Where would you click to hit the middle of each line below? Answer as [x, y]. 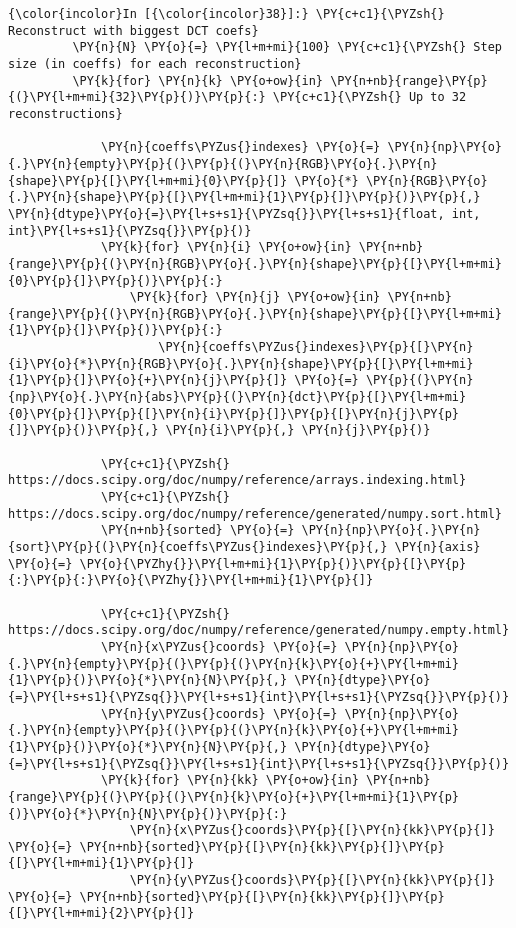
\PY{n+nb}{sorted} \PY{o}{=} [198, 530]
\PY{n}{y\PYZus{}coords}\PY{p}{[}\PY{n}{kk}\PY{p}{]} [312, 880]
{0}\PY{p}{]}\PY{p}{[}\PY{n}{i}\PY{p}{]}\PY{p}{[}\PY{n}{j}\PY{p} [234, 413]
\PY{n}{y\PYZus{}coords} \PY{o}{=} [219, 713]
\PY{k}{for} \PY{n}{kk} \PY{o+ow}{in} [230, 780]
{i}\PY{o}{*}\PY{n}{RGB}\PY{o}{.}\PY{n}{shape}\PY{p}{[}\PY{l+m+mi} [241, 363]
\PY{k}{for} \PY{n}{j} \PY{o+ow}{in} [255, 297]
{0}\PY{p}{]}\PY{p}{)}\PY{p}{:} [115, 280]
